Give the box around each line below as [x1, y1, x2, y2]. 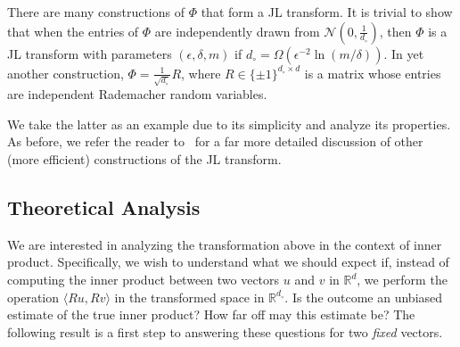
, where [181, 63, 221, 82]
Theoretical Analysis [7, 194, 201, 221]
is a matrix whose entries [304, 63, 441, 82]
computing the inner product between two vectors [7, 270, 280, 289]
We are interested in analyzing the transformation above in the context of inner [7, 235, 442, 253]
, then [379, 21, 412, 40]
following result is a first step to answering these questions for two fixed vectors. [7, 322, 443, 341]
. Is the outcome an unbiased [284, 287, 443, 306]
